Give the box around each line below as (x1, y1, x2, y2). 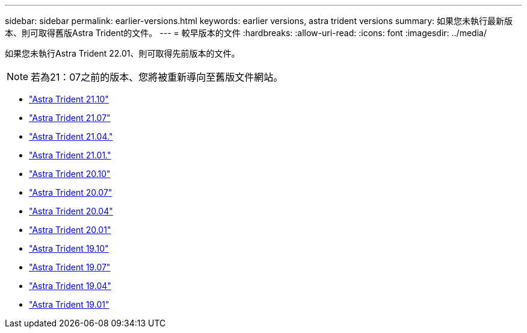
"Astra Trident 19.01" (29, 299, 109, 310)
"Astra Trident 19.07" (29, 262, 111, 272)
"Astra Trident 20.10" (29, 169, 111, 179)
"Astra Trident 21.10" (29, 94, 109, 104)
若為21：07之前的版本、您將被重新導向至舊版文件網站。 (31, 71, 283, 83)
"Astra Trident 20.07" (29, 187, 112, 198)
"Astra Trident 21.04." (29, 131, 113, 142)
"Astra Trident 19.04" (29, 281, 111, 291)
